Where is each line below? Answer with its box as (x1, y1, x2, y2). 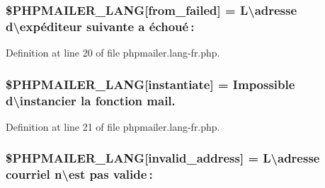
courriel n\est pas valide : (6, 165, 153, 183)
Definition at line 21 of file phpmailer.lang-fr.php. (6, 119, 220, 134)
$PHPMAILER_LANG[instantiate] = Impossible (6, 75, 295, 93)
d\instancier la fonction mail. (6, 91, 176, 109)
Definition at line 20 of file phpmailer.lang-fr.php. (6, 45, 220, 60)
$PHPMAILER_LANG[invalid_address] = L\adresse (6, 149, 320, 167)
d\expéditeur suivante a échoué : (6, 17, 195, 35)
